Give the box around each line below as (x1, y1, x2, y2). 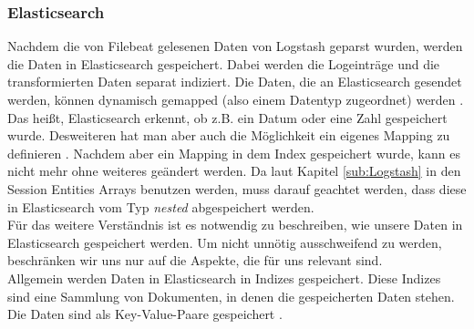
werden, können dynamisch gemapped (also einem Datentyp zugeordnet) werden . (7, 90, 464, 108)
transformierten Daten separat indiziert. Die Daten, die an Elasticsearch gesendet (7, 72, 462, 91)
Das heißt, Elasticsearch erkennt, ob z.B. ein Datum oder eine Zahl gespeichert (7, 108, 448, 127)
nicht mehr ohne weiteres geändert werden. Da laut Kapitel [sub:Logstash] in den (7, 161, 461, 180)
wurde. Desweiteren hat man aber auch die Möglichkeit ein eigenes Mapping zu (7, 126, 450, 145)
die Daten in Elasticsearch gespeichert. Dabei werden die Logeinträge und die (7, 54, 440, 73)
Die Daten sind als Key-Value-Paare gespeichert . (7, 304, 283, 324)
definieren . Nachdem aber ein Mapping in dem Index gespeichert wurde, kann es (7, 143, 460, 162)
